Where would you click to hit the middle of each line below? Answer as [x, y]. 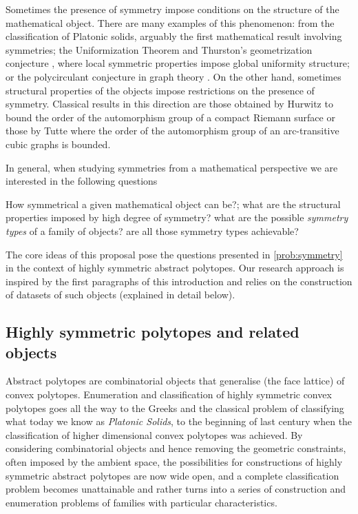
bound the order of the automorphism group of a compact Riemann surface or [170, 117]
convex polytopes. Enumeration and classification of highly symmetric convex [169, 394]
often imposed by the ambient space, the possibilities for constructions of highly [174, 462]
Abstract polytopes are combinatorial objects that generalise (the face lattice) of [175, 381]
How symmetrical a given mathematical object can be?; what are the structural [173, 204]
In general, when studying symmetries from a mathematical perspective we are [172, 167]
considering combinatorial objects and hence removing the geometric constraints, [176, 448]
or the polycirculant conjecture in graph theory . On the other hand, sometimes [173, 76]
